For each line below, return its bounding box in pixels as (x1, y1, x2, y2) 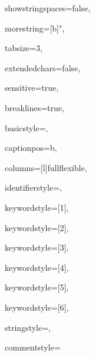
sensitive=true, (5, 81, 59, 94)
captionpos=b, (5, 141, 57, 154)
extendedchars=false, (5, 61, 81, 74)
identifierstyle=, (5, 181, 62, 194)
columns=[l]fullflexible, (5, 161, 87, 173)
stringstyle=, (5, 321, 51, 333)
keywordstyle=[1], (5, 201, 69, 213)
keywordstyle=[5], (5, 281, 69, 293)
